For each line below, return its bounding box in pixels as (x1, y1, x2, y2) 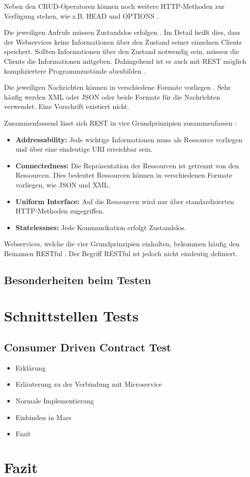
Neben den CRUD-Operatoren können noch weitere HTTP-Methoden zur (4, 1, 225, 11)
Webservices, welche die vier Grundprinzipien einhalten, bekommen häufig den (4, 238, 240, 249)
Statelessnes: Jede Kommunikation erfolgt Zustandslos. (15, 222, 186, 232)
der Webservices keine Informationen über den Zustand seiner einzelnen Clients (4, 36, 242, 47)
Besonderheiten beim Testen (4, 272, 151, 287)
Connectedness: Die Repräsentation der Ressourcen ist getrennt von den (15, 160, 239, 170)
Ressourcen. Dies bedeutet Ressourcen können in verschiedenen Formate (15, 170, 232, 180)
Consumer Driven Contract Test (4, 340, 172, 355)
